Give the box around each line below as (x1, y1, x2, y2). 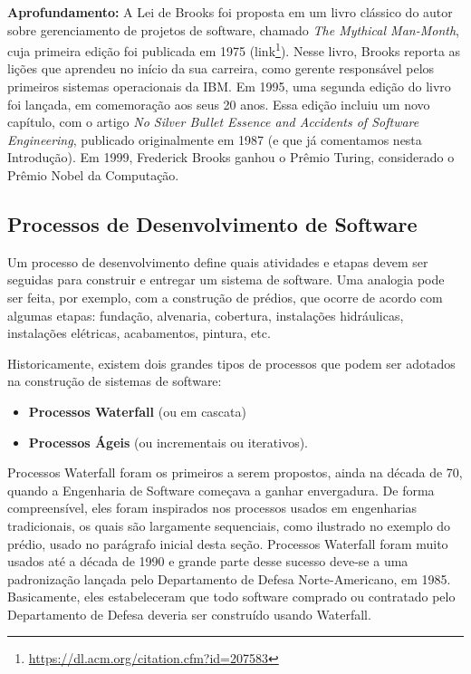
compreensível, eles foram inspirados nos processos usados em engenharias (7, 498, 418, 517)
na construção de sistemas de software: (7, 371, 222, 390)
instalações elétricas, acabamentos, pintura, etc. (7, 323, 271, 342)
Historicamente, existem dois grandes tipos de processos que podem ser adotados (7, 353, 456, 372)
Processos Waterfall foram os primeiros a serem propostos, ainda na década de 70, (7, 463, 463, 482)
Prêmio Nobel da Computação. (7, 166, 179, 184)
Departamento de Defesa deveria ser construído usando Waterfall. (7, 604, 371, 623)
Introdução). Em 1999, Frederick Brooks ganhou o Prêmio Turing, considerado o (7, 148, 455, 167)
